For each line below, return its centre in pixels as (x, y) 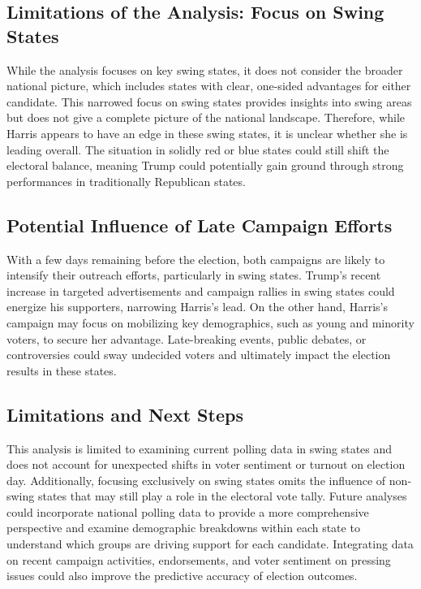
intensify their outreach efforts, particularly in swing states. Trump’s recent (194, 275)
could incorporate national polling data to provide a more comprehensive (188, 511)
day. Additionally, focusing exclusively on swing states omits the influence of (196, 480)
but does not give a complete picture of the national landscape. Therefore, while (206, 117)
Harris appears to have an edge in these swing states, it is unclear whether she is (207, 133)
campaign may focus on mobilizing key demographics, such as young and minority (210, 322)
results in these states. (62, 370)
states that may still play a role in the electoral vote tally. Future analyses (222, 496)
